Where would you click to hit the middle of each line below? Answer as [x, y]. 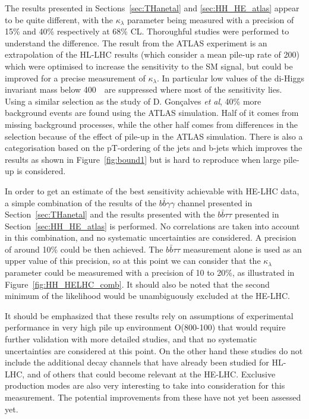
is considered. [41, 171]
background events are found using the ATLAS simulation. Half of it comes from [152, 113]
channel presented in [215, 202]
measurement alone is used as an [242, 249]
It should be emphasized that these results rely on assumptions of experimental [149, 315]
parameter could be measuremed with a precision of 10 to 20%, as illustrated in [150, 272]
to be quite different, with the [59, 19]
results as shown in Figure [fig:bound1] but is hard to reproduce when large [143, 159]
